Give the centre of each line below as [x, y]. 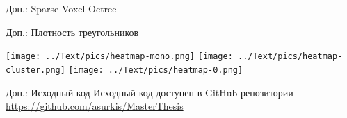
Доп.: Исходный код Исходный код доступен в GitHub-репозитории [150, 92]
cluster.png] [35, 70]
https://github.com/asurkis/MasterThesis [95, 106]
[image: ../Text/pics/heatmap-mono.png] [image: [119, 57]
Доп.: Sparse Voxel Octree [61, 8]
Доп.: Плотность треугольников [72, 32]
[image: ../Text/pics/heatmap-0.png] [156, 70]
